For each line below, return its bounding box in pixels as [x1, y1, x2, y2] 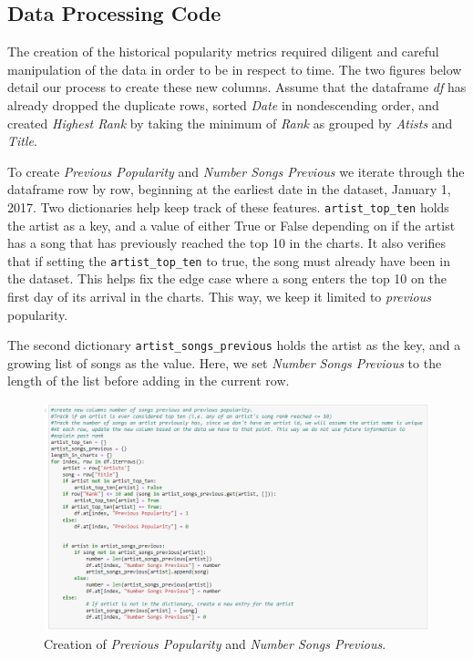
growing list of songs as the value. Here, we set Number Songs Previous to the [7, 353, 442, 372]
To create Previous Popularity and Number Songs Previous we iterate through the [7, 161, 465, 180]
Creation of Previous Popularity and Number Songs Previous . [44, 634, 386, 654]
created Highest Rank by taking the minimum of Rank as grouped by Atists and [7, 113, 453, 132]
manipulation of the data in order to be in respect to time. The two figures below [7, 59, 462, 78]
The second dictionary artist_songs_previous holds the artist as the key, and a [7, 335, 461, 355]
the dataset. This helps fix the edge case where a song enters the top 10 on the [7, 269, 447, 288]
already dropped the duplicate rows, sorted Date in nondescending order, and [7, 95, 439, 114]
